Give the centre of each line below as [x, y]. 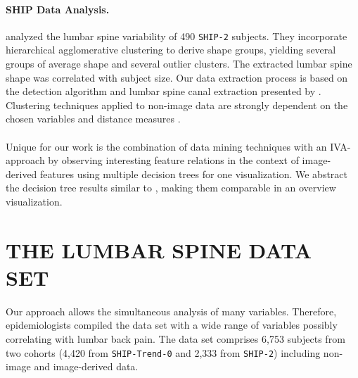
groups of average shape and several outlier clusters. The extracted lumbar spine [179, 64]
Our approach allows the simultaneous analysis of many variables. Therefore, [171, 311]
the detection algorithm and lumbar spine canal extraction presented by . [164, 91]
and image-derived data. [86, 366]
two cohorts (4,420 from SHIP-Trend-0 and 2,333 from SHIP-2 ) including [163, 352]
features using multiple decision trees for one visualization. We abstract [194, 174]
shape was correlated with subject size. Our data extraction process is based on [177, 77]
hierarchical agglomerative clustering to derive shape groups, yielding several [171, 50]
